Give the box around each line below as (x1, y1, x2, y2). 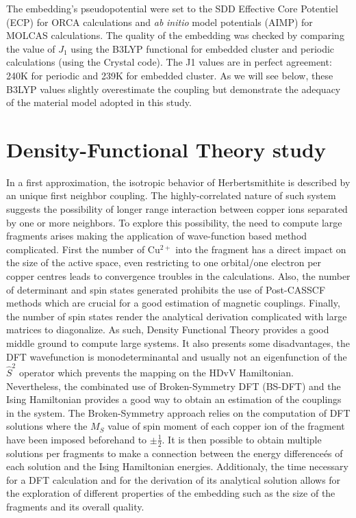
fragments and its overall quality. (6, 500, 144, 514)
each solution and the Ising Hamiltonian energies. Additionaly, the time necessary (6, 459, 348, 474)
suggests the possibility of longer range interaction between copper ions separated (6, 202, 348, 216)
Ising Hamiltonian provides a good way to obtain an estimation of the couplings (6, 392, 342, 406)
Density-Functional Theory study (6, 135, 326, 163)
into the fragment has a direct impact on (175, 242, 346, 256)
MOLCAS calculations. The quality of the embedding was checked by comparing (6, 28, 344, 42)
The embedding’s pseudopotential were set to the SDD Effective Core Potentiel (6, 1, 338, 15)
